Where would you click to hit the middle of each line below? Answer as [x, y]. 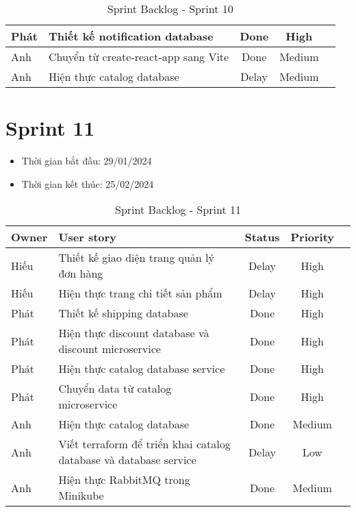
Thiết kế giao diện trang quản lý [136, 258]
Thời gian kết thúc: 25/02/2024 [88, 183]
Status [262, 237]
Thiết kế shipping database [123, 313]
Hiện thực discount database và [134, 333]
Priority [312, 237]
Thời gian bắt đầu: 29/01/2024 [87, 161]
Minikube [81, 496]
